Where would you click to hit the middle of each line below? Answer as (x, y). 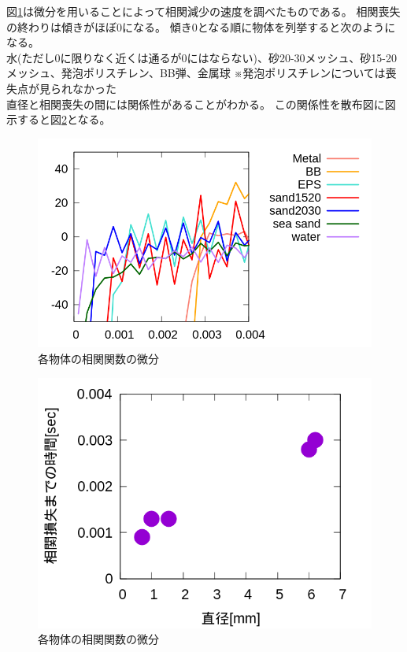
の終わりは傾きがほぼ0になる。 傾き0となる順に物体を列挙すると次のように (201, 26)
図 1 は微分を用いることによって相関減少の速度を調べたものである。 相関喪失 (203, 11)
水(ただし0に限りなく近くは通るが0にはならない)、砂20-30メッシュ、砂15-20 (202, 57)
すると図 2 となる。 (64, 119)
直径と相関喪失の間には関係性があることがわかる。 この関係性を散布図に (196, 104)
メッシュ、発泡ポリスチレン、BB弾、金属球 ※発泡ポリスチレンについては (196, 73)
